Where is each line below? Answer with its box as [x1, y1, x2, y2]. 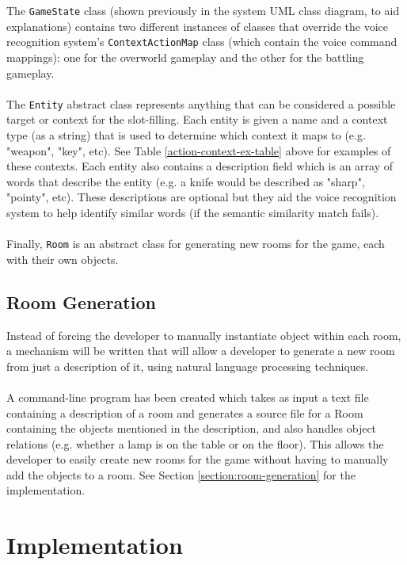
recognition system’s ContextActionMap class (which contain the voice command [6, 33, 397, 50]
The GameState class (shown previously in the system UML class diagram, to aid [6, 2, 400, 18]
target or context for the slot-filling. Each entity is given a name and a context [6, 111, 388, 128]
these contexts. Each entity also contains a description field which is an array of [6, 158, 394, 174]
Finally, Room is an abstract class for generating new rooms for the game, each [6, 235, 385, 252]
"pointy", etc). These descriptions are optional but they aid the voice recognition [6, 189, 397, 205]
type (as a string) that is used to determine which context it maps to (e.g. [6, 126, 366, 143]
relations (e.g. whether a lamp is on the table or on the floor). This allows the [6, 435, 384, 452]
